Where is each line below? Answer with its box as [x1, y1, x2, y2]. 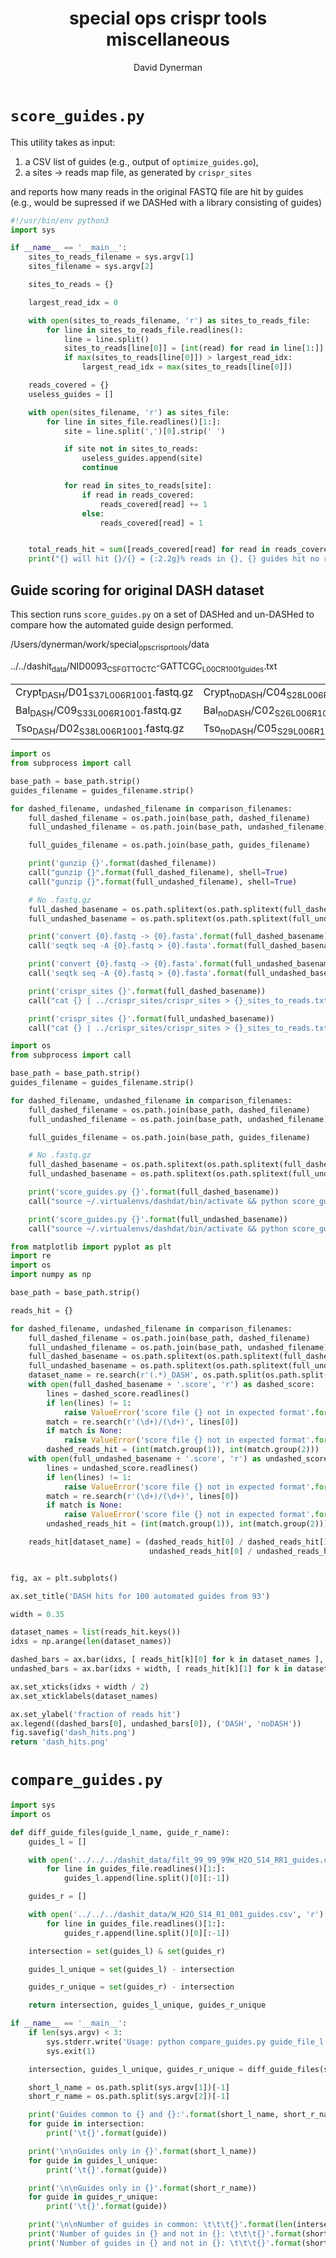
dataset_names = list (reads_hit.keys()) [10, 1627, 182, 1637]
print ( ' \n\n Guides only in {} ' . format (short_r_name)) [28, 2183, 257, 2193]
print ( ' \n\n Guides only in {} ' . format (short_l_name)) [28, 2146, 257, 2156]
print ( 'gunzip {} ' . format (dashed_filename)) [28, 858, 217, 869]
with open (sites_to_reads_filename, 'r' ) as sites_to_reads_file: [28, 315, 311, 326]
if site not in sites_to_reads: [63, 444, 199, 454]
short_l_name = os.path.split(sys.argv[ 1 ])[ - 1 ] [28, 2082, 230, 2092]
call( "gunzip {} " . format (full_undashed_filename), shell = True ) [28, 877, 298, 887]
